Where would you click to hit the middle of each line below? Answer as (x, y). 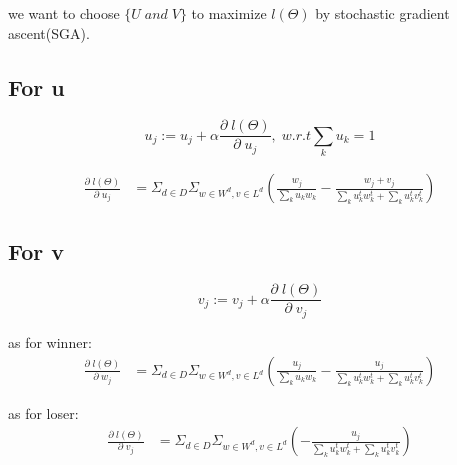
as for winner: (50, 341)
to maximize (229, 13)
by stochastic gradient (382, 13)
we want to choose (64, 13)
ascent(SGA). (49, 32)
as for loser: (43, 412)
